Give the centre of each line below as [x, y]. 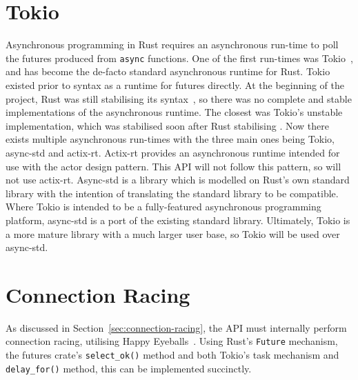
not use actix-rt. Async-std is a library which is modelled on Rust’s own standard [178, 180]
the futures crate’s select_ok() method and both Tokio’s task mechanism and [172, 355]
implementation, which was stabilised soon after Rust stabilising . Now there [168, 125]
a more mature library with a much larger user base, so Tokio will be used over [173, 233]
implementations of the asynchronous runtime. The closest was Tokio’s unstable [174, 112]
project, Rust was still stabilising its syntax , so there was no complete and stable [179, 98]
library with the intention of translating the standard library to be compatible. [172, 193]
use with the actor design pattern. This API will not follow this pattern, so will [173, 166]
